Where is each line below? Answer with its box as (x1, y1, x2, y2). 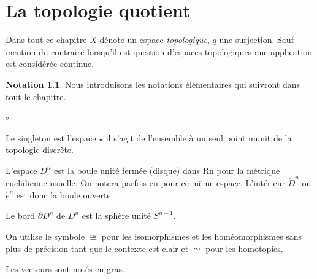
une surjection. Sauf (219, 33, 294, 46)
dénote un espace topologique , (99, 33, 210, 46)
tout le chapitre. (6, 90, 66, 103)
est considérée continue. (6, 57, 94, 70)
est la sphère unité (82, 209, 151, 222)
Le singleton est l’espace (6, 131, 96, 144)
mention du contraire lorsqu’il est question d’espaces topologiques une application (6, 45, 312, 58)
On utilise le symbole (6, 229, 85, 242)
